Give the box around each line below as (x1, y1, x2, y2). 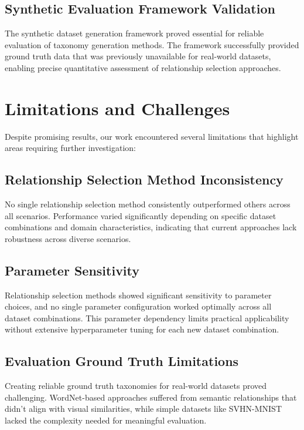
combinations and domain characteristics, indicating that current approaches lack (5, 221, 297, 233)
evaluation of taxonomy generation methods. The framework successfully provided (5, 38, 299, 51)
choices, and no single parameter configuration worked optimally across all (5, 300, 272, 313)
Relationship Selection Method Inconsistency (5, 170, 283, 189)
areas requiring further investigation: (5, 142, 136, 154)
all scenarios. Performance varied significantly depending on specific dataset (5, 209, 276, 221)
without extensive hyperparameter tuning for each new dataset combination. (5, 323, 279, 335)
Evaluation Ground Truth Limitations (5, 352, 239, 370)
